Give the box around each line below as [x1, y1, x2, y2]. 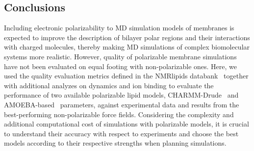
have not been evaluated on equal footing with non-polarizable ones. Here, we [4, 61, 237, 71]
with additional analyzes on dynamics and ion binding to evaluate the [4, 80, 214, 90]
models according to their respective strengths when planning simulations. [4, 138, 227, 148]
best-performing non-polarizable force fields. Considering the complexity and [4, 109, 234, 119]
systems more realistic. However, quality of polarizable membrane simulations [4, 51, 237, 61]
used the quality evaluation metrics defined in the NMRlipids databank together [4, 71, 249, 81]
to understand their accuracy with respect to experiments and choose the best [4, 128, 239, 138]
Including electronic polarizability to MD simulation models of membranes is [4, 23, 234, 33]
